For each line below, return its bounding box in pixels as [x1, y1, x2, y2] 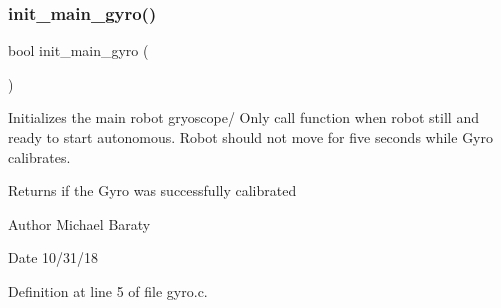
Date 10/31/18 [8, 247, 99, 268]
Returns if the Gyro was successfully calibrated [8, 180, 297, 201]
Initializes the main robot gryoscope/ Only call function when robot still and [8, 107, 479, 128]
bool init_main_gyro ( [8, 40, 149, 61]
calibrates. [8, 146, 71, 167]
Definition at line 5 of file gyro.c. [8, 280, 208, 301]
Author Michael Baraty [8, 213, 151, 234]
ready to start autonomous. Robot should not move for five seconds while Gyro [8, 127, 494, 147]
